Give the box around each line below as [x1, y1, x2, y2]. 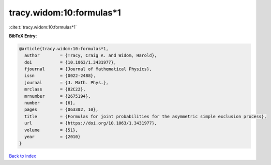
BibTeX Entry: [9, 33, 37, 39]
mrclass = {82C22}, [24, 87, 86, 92]
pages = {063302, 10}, [24, 107, 99, 112]
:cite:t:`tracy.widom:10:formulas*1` [9, 24, 77, 30]
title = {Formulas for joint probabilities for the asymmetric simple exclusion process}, [24, 114, 267, 119]
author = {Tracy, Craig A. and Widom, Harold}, [24, 53, 157, 58]
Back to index [9, 153, 36, 159]
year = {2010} [24, 134, 81, 139]
